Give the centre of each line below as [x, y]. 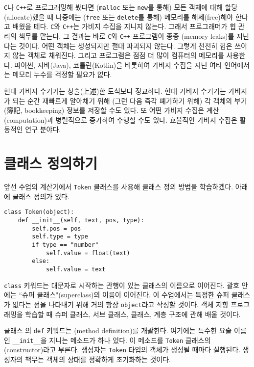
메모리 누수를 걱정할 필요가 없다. [62, 74]
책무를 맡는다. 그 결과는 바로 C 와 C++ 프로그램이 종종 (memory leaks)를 [127, 36]
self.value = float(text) [88, 253]
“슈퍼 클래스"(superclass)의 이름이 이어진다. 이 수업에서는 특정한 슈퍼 [124, 295]
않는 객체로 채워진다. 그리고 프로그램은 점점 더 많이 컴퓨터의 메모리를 [118, 55]
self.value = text [76, 269]
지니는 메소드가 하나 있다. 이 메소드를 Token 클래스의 [130, 340]
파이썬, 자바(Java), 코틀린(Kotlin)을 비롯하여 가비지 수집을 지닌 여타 [118, 65]
